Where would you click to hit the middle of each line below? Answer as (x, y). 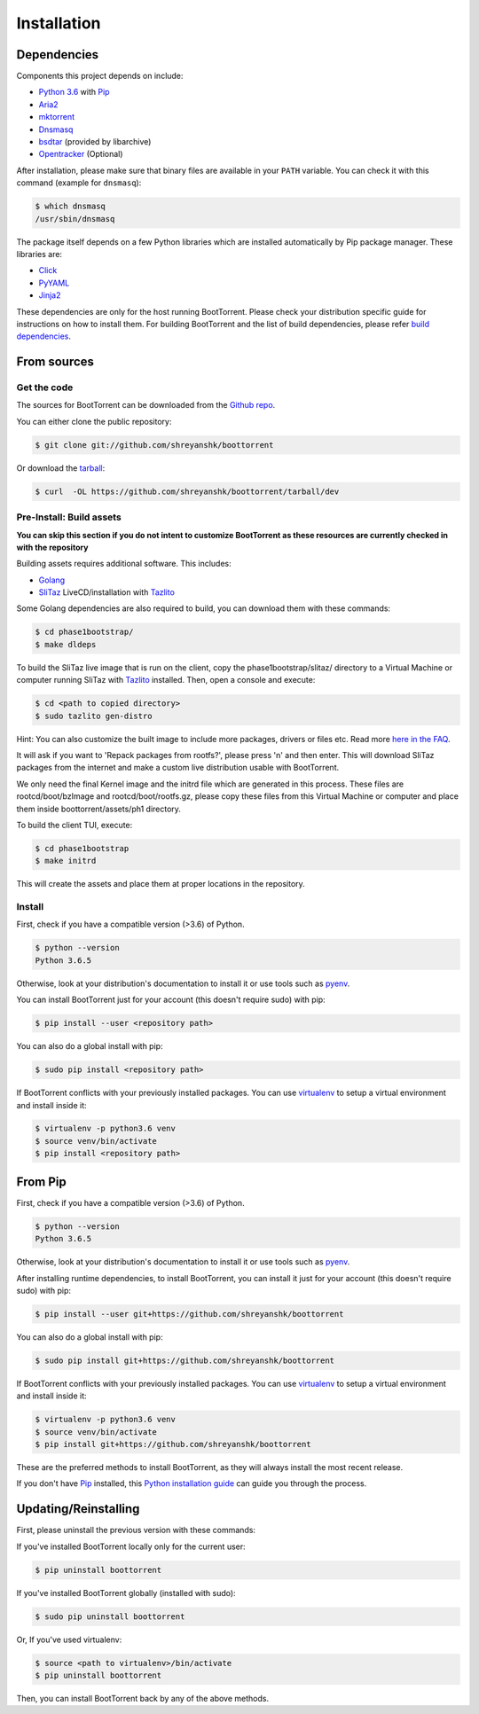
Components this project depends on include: (100, 76)
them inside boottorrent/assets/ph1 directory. (99, 809)
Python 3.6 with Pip (74, 92)
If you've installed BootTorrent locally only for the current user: (131, 1546)
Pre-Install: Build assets (69, 517)
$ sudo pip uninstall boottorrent (110, 1616)
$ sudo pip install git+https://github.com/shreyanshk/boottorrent (185, 1360)
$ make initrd (66, 861)
